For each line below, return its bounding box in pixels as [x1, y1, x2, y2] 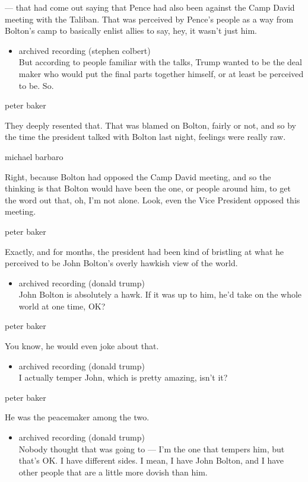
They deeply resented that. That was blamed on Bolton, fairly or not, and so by [5, 119, 296, 131]
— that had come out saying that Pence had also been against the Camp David [5, 1, 295, 13]
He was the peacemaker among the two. [5, 411, 150, 423]
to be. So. [18, 79, 54, 91]
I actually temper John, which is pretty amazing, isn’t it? [18, 371, 228, 384]
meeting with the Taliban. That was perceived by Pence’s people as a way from [5, 12, 294, 25]
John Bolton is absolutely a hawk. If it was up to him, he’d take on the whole [18, 288, 302, 301]
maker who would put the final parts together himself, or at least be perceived [18, 67, 304, 79]
